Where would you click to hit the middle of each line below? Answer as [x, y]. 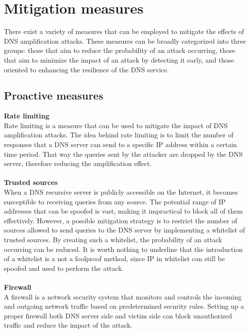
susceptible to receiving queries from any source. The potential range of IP [115, 201]
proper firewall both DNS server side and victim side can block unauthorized [118, 315]
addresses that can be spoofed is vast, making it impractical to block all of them [124, 211]
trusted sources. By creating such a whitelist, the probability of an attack [113, 240]
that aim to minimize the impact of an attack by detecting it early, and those [119, 59]
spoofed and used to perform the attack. [64, 268]
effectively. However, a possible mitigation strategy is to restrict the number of [121, 220]
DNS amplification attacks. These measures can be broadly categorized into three [125, 41]
